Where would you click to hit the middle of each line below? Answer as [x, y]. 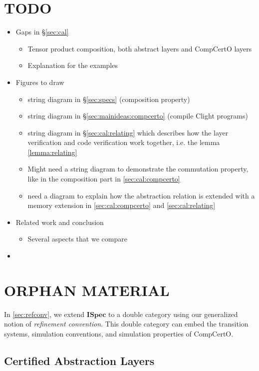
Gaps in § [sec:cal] [42, 32]
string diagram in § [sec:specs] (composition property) [109, 99]
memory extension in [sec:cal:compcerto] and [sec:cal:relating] [122, 205]
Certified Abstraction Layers [79, 360]
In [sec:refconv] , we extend [44, 314]
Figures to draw [40, 82]
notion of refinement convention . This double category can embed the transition [126, 324]
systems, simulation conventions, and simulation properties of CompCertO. [119, 333]
